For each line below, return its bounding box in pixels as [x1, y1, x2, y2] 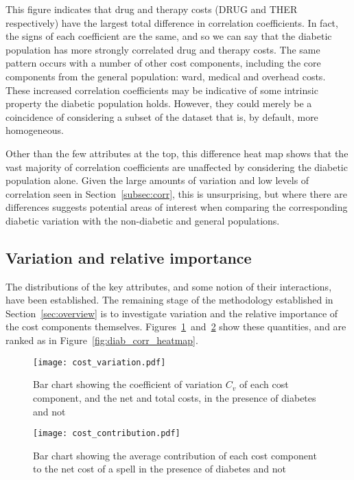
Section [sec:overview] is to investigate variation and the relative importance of [5, 306, 338, 320]
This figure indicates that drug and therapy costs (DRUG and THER [5, 2, 298, 16]
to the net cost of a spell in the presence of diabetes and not [33, 461, 286, 476]
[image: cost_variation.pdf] [33, 357, 166, 367]
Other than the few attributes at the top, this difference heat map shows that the [5, 146, 349, 160]
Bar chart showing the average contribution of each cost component [33, 448, 317, 462]
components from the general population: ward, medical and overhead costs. [5, 69, 326, 83]
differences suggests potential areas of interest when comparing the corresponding [5, 200, 348, 214]
